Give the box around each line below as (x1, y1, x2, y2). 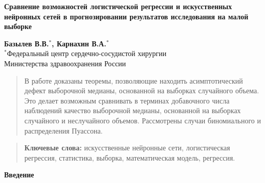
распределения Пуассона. (24, 125, 103, 136)
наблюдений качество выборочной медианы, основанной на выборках (24, 105, 241, 116)
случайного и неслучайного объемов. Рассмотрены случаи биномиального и (24, 115, 261, 125)
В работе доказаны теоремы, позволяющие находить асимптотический (24, 75, 243, 86)
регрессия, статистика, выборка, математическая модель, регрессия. (24, 152, 235, 163)
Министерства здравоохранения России (4, 58, 126, 68)
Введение (4, 169, 34, 180)
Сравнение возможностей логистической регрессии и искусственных (4, 1, 232, 11)
